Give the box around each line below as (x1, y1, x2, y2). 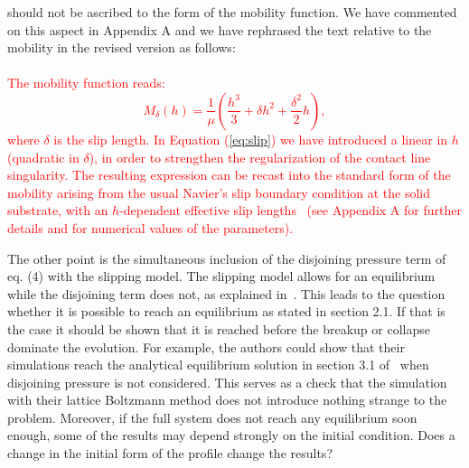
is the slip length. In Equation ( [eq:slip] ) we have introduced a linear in (53, 129, 448, 148)
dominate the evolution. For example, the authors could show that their (7, 337, 405, 356)
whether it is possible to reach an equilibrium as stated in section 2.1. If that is (7, 302, 446, 321)
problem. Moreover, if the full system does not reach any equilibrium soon (7, 407, 417, 426)
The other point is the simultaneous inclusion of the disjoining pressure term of (7, 248, 446, 267)
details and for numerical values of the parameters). (7, 218, 294, 237)
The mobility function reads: (7, 73, 165, 92)
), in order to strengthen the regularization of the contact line (89, 147, 431, 166)
